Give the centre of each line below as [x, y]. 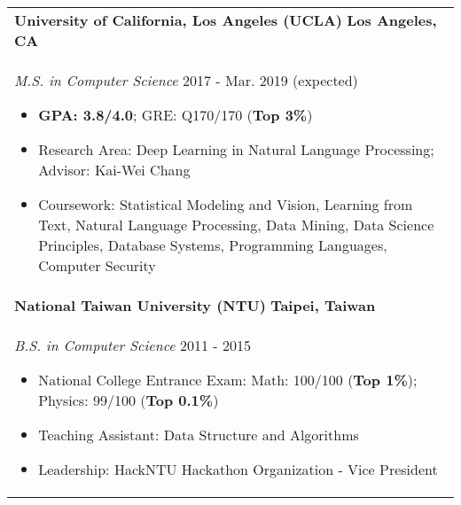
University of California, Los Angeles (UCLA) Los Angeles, [226, 20]
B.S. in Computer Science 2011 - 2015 [133, 345]
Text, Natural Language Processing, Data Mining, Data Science [236, 225]
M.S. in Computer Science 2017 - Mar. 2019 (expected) [186, 80]
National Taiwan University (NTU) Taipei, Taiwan [195, 305]
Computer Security [97, 265]
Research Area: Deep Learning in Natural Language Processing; [236, 149]
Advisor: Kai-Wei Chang [114, 170]
